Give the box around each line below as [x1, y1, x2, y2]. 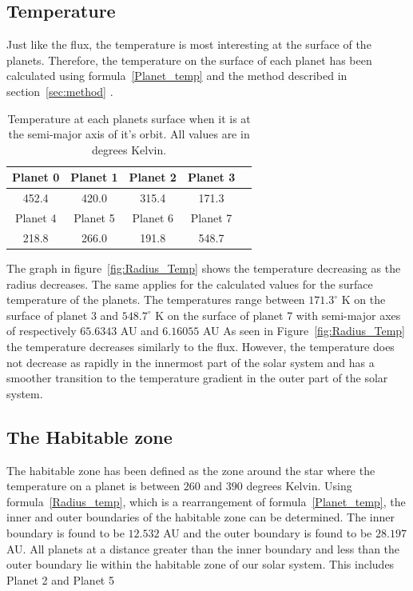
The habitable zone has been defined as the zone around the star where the [6, 461, 375, 478]
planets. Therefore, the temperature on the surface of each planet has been [6, 51, 372, 68]
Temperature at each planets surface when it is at [7, 110, 251, 126]
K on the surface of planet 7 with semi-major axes [155, 306, 401, 323]
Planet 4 [14, 210, 57, 226]
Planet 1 [70, 169, 118, 186]
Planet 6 [132, 210, 174, 226]
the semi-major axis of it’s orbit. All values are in [8, 126, 250, 142]
